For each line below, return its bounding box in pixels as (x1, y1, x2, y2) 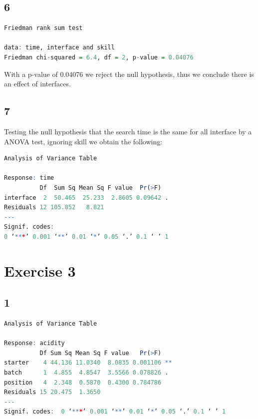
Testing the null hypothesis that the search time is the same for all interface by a (4, 126, 252, 136)
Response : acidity (4, 340, 65, 347)
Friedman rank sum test (4, 24, 83, 32)
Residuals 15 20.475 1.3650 (4, 389, 101, 396)
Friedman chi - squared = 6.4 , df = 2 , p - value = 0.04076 (4, 53, 194, 61)
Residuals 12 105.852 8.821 (4, 204, 104, 211)
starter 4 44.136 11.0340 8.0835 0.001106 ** (4, 359, 172, 367)
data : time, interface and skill (4, 44, 115, 51)
